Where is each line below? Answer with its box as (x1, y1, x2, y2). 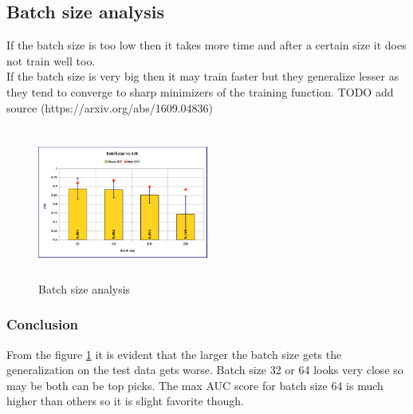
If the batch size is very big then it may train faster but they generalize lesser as (6, 68, 399, 85)
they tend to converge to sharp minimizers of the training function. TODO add (6, 83, 394, 100)
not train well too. (6, 52, 96, 69)
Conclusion (6, 314, 78, 334)
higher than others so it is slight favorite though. (6, 392, 244, 409)
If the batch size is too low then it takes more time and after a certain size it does (6, 37, 407, 53)
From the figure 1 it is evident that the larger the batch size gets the (6, 345, 342, 362)
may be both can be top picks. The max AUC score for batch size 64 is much (6, 377, 383, 393)
